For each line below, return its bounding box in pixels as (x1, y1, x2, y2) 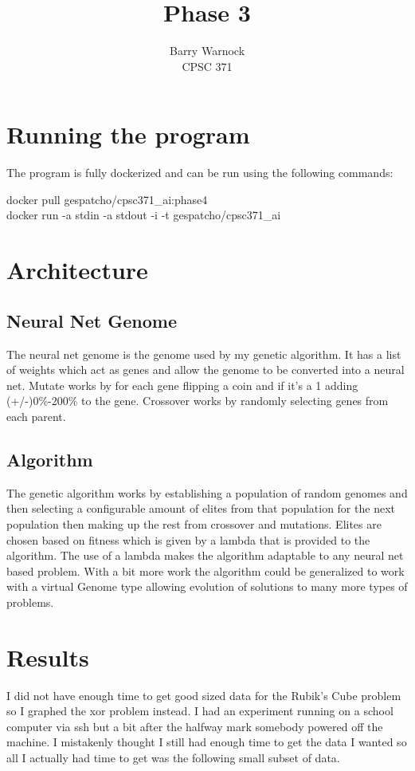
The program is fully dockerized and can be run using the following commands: (6, 164, 393, 181)
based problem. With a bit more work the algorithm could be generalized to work (6, 562, 405, 579)
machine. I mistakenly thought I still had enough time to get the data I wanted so (6, 734, 407, 750)
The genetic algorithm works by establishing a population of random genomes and (6, 484, 408, 501)
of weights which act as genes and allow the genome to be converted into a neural (6, 361, 405, 378)
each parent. (6, 407, 66, 424)
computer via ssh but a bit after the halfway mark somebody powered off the (6, 718, 383, 734)
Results (6, 640, 89, 673)
